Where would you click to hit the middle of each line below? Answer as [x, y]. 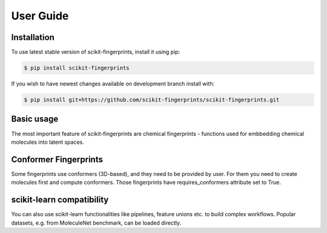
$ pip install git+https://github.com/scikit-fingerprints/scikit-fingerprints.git [152, 100]
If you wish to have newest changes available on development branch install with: [113, 84]
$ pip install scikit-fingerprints [77, 68]
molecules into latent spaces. [48, 142]
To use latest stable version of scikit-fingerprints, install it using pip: [96, 52]
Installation [33, 37]
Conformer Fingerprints [57, 159]
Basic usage [35, 119]
